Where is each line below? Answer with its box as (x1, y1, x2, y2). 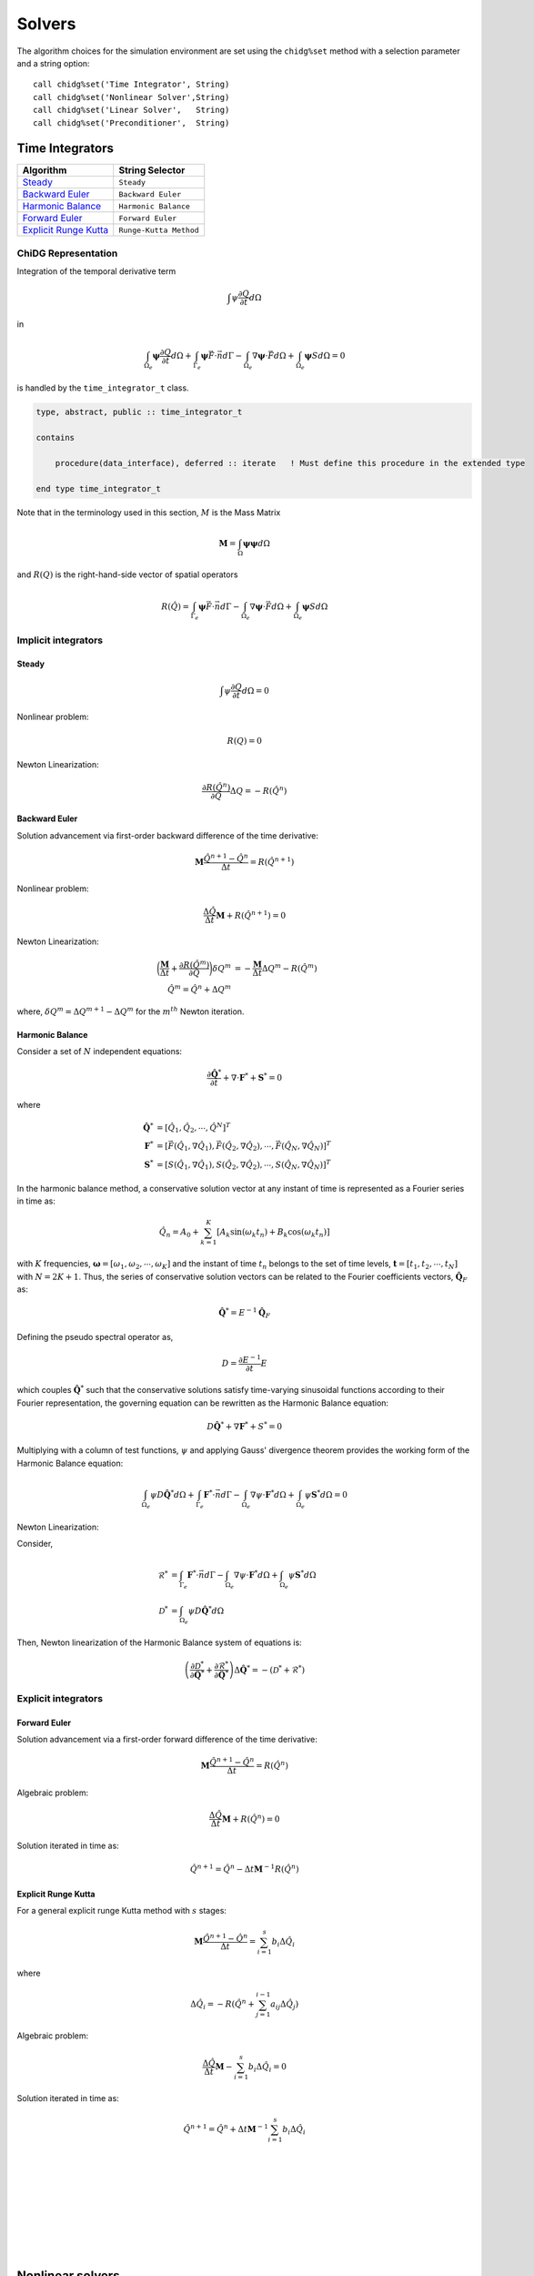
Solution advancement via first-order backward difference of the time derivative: (16, 829, 318, 841)
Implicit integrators (16, 634, 104, 646)
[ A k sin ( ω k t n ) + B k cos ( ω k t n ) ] (217, 1227, 330, 1240)
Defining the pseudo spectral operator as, (16, 1331, 174, 1342)
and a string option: (16, 57, 90, 68)
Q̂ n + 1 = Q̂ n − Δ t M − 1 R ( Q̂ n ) (189, 1863, 299, 1875)
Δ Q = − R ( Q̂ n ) (230, 784, 287, 796)
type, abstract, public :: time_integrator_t (35, 407, 243, 418)
